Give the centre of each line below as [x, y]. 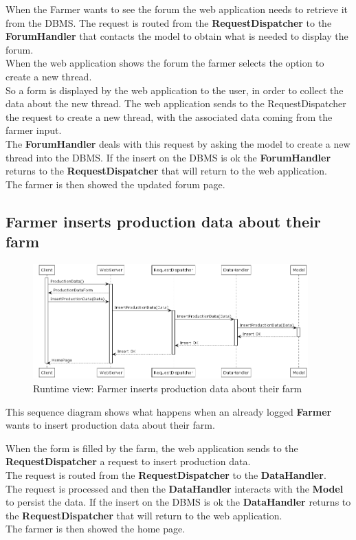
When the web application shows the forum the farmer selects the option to [165, 63]
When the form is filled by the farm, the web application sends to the [152, 448]
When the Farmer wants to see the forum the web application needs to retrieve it [177, 9]
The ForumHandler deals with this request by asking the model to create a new [178, 143]
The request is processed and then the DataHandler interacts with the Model [175, 488]
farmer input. [34, 130]
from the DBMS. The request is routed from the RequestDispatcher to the [169, 22]
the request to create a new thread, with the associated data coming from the [169, 116]
